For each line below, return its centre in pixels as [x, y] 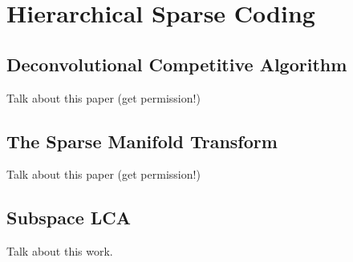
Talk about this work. [60, 251]
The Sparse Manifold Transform [142, 141]
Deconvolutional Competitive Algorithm [177, 64]
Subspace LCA [69, 218]
